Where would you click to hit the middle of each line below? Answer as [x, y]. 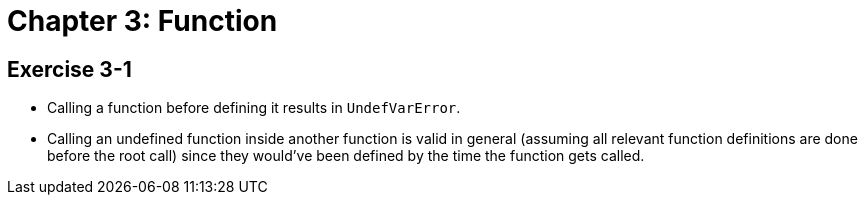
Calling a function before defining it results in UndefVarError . [254, 108]
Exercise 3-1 [69, 69]
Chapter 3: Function [142, 21]
